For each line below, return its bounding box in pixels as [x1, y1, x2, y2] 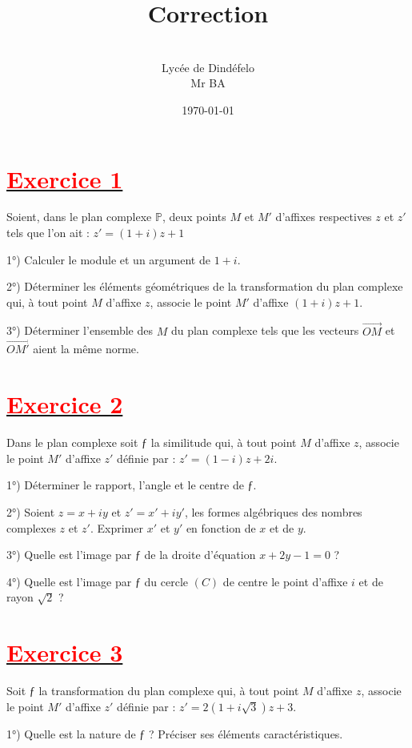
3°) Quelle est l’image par [6, 546, 132, 563]
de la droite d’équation [144, 546, 256, 563]
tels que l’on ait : [6, 224, 90, 241]
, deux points [162, 208, 226, 225]
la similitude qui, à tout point [150, 434, 297, 451]
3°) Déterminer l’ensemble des [6, 322, 153, 339]
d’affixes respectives [275, 208, 372, 225]
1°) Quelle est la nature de [6, 725, 136, 742]
